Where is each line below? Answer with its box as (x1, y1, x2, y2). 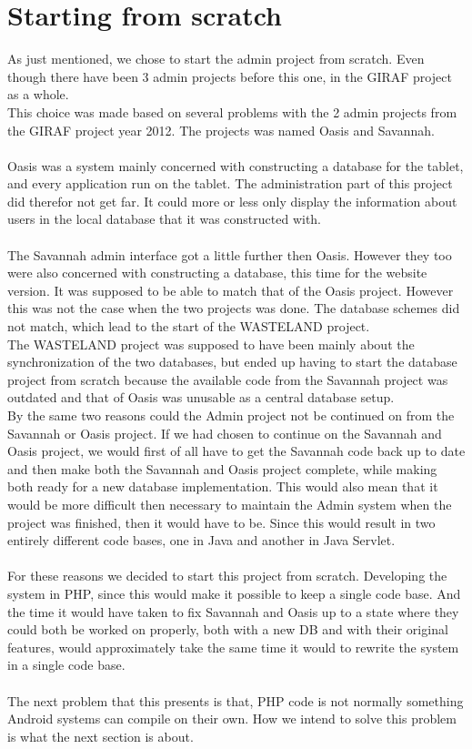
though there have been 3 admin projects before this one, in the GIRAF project (7, 66, 452, 86)
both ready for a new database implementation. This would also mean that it (7, 477, 438, 496)
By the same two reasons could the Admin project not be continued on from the (7, 406, 455, 424)
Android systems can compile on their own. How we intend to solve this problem (7, 709, 457, 728)
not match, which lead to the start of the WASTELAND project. (7, 317, 370, 336)
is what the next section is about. (7, 726, 194, 745)
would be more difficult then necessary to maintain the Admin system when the (7, 494, 452, 513)
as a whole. (7, 85, 69, 104)
